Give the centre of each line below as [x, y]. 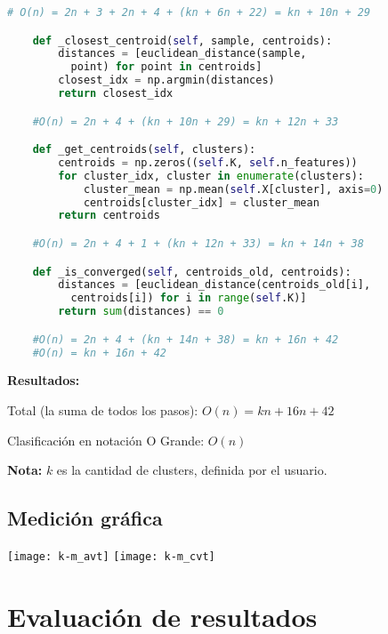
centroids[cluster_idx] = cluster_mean [201, 202]
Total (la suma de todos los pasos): [103, 410]
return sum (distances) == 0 [141, 312]
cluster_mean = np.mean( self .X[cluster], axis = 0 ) [233, 189]
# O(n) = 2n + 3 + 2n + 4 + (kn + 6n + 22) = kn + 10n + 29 [189, 12]
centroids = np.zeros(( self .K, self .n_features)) [208, 162]
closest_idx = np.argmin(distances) [166, 80]
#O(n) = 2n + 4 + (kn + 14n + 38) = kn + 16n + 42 [186, 339]
